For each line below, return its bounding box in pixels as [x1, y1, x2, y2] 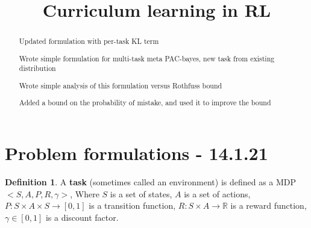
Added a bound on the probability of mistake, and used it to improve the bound [19, 97, 271, 108]
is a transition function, [89, 199, 176, 212]
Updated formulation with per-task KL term [19, 36, 159, 46]
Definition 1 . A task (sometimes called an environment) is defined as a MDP [5, 176, 297, 188]
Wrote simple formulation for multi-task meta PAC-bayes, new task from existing [19, 53, 275, 63]
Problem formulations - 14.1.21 [5, 141, 268, 165]
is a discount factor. [45, 211, 119, 223]
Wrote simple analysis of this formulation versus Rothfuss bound [19, 80, 222, 90]
